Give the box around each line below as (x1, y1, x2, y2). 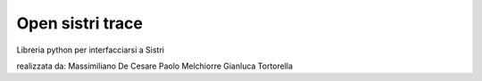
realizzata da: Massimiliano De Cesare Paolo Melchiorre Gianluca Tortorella (16, 61, 294, 71)
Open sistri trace (16, 13, 143, 33)
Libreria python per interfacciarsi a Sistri (16, 45, 165, 55)
